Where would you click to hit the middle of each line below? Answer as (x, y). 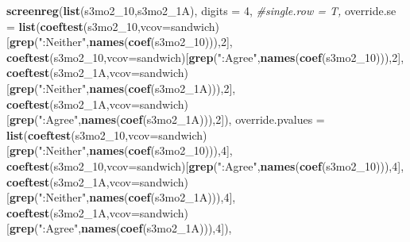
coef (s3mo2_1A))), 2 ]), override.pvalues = (222, 119)
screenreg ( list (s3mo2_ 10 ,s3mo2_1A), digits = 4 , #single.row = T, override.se (201, 10)
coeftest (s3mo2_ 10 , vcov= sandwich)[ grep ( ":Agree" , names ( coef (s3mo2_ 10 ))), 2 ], (205, 57)
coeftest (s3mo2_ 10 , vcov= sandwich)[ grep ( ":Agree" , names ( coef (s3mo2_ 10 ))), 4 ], (205, 165)
